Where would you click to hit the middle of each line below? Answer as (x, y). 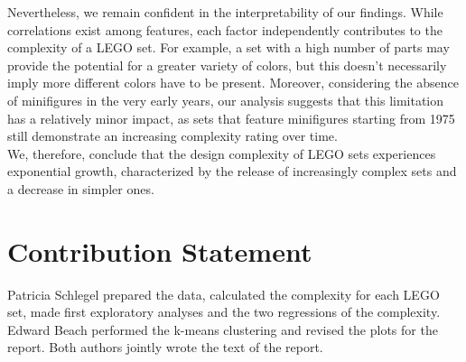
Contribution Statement (160, 251)
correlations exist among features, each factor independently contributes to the (225, 29)
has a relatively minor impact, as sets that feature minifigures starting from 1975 (231, 118)
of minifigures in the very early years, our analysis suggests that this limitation (226, 100)
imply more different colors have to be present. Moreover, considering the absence (233, 83)
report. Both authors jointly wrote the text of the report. (165, 347)
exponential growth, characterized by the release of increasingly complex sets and (232, 171)
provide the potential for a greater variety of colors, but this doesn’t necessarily (227, 65)
